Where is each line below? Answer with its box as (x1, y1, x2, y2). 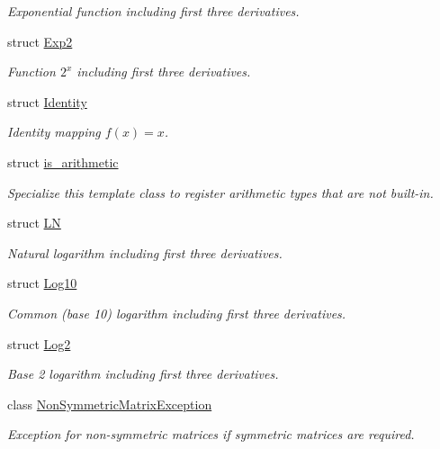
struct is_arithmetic (7, 152, 119, 171)
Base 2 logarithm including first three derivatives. (7, 364, 279, 383)
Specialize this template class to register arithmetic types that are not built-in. (7, 183, 434, 202)
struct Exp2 (7, 31, 73, 50)
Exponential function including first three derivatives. (7, 2, 300, 20)
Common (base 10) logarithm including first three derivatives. (7, 303, 346, 322)
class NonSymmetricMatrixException (7, 394, 212, 413)
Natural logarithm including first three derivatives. (7, 243, 283, 262)
